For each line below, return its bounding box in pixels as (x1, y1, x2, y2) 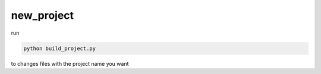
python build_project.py (23, 45, 96, 52)
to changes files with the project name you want (11, 60, 129, 67)
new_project (11, 9, 74, 22)
